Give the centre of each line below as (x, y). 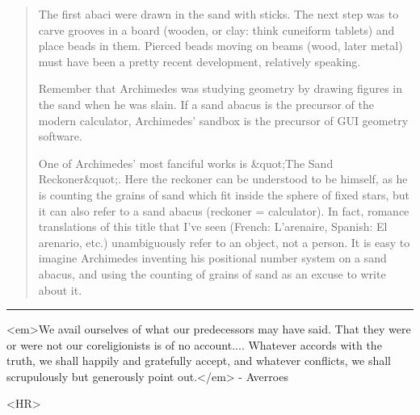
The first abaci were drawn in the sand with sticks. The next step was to (218, 14)
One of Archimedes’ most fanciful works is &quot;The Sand (186, 163)
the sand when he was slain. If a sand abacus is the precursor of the (206, 104)
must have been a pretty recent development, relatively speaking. (199, 61)
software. (60, 136)
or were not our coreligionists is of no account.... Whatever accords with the (194, 344)
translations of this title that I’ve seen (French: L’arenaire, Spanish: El (213, 226)
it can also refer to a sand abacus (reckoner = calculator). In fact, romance (224, 210)
